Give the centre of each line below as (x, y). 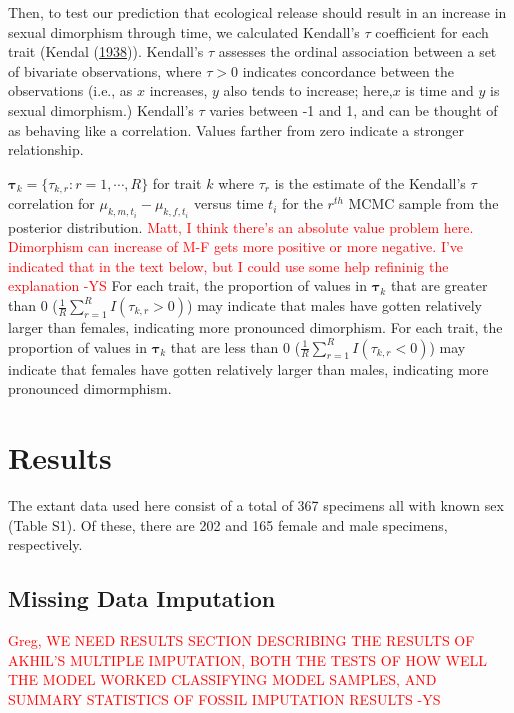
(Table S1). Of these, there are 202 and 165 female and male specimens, (228, 524)
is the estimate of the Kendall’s (370, 182)
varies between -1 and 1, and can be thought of (353, 109)
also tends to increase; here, (308, 90)
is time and (439, 90)
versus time (229, 203)
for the (302, 203)
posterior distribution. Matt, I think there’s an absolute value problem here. (241, 226)
